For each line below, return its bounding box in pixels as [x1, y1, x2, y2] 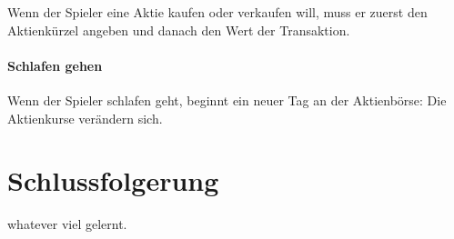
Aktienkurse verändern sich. [7, 108, 163, 127]
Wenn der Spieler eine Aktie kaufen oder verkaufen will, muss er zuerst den [7, 3, 428, 21]
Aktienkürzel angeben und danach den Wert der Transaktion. [7, 20, 350, 39]
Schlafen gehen [7, 55, 103, 75]
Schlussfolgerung [7, 162, 219, 199]
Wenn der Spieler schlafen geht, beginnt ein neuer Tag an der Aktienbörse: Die [7, 90, 447, 109]
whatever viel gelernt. [7, 214, 127, 234]
